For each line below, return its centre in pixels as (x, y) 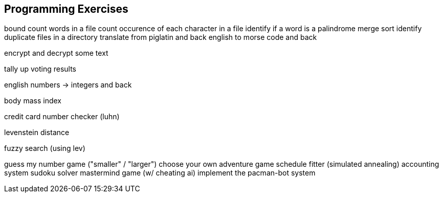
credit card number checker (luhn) (62, 117)
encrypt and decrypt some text (56, 53)
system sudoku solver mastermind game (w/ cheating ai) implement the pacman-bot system (160, 173)
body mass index (33, 101)
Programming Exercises (66, 9)
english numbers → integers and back (68, 85)
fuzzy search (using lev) (45, 148)
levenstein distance (37, 133)
